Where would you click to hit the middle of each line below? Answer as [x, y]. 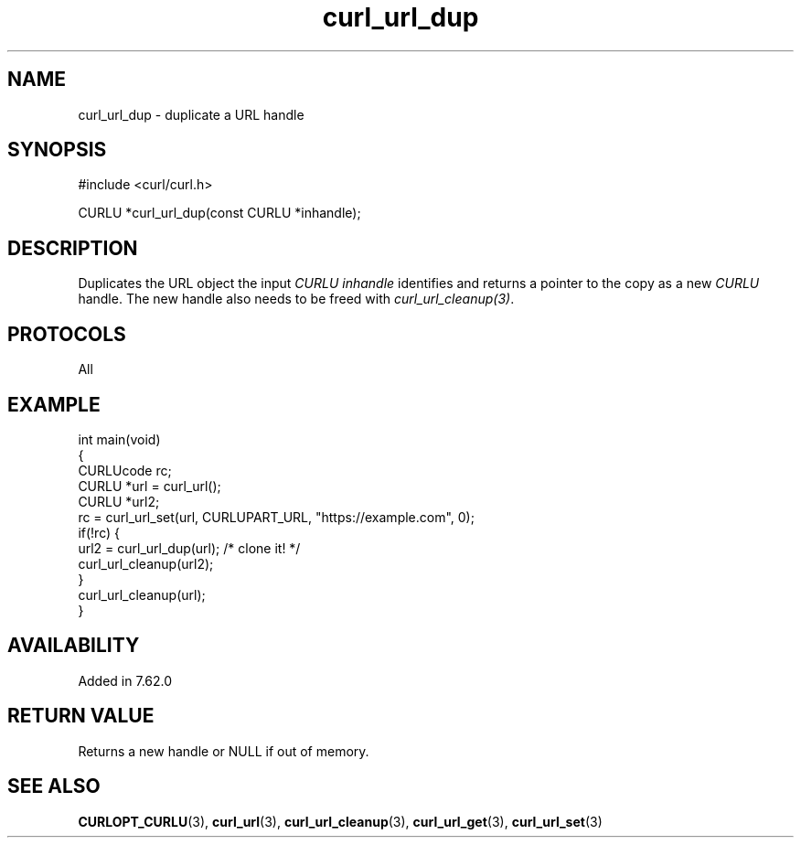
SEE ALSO [54, 786]
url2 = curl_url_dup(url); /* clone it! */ [189, 548]
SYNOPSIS [57, 150]
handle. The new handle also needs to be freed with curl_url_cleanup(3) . [296, 299]
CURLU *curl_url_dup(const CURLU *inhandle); [219, 213]
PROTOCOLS [67, 334]
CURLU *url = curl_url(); [150, 486]
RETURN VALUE [81, 716]
